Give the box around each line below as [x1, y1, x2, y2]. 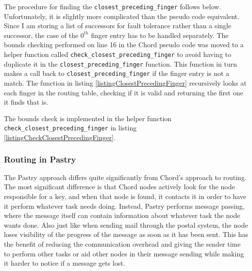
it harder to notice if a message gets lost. [4, 258, 125, 268]
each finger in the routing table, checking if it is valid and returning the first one [4, 87, 243, 97]
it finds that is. [4, 97, 49, 107]
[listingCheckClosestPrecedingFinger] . [4, 132, 116, 143]
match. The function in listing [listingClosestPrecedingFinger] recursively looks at [4, 78, 247, 88]
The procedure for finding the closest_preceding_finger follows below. [4, 1, 221, 11]
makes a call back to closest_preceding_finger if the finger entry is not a [4, 68, 230, 78]
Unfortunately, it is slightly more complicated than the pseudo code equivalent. [4, 11, 239, 21]
